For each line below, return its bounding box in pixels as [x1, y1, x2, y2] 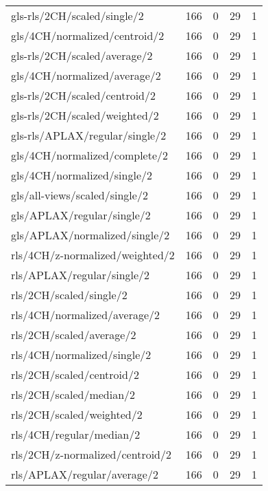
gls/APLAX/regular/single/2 [11, 207, 151, 223]
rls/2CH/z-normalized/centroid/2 [11, 446, 172, 462]
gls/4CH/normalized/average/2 [11, 67, 161, 83]
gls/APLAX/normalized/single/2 [11, 227, 170, 243]
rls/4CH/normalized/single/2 [11, 347, 151, 362]
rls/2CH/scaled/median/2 [11, 386, 136, 402]
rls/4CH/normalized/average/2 [11, 307, 160, 323]
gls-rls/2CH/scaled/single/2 [11, 8, 144, 23]
